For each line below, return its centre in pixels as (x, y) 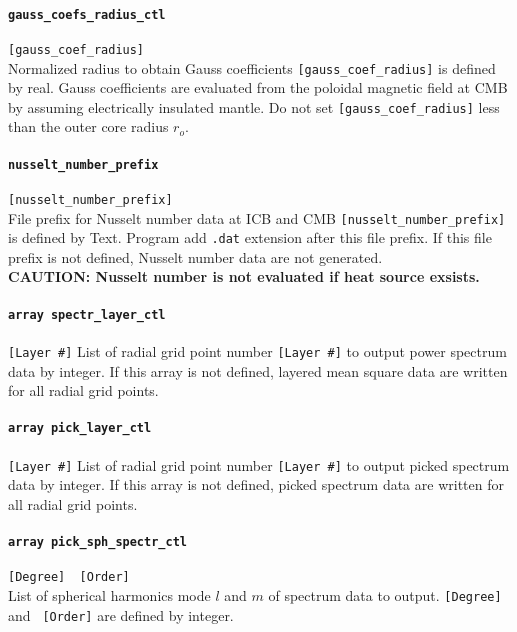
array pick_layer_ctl (80, 428)
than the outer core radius (88, 126)
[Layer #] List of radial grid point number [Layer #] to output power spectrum (257, 350)
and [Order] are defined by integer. (121, 614)
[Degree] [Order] (69, 577)
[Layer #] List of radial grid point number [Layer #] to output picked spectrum (259, 464)
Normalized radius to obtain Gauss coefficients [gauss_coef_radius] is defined (252, 67)
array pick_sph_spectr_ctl (97, 542)
